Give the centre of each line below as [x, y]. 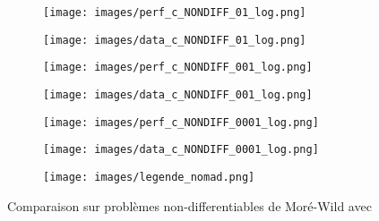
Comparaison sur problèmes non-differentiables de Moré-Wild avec [189, 205]
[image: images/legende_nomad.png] [149, 177]
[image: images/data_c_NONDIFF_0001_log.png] [181, 150]
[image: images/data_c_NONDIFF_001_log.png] [178, 94]
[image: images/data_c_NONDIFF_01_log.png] [175, 40]
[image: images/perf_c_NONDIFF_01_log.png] [175, 13]
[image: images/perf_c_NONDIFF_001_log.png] [178, 68]
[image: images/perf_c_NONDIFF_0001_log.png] [181, 122]
